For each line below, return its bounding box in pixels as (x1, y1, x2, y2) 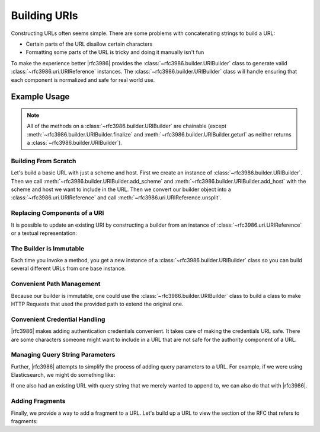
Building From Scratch (11, 157, 76, 165)
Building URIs (11, 9, 78, 22)
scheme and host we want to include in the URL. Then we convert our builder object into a (11, 186, 231, 193)
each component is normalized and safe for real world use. (11, 76, 155, 83)
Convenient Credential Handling (11, 315, 105, 323)
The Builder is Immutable (11, 244, 85, 252)
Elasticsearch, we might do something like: (11, 371, 116, 379)
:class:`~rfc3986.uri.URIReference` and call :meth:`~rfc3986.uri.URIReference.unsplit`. (11, 194, 222, 201)
